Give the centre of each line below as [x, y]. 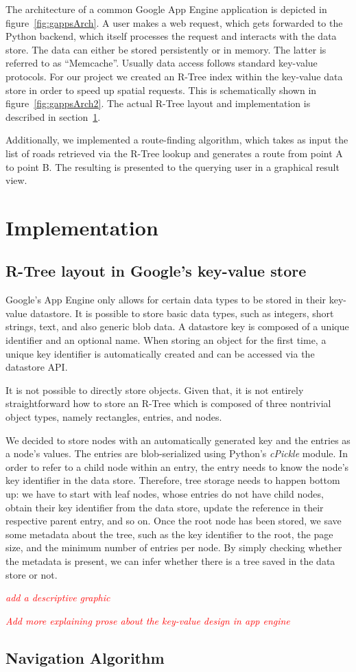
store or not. [32, 574]
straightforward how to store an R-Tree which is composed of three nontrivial [168, 403]
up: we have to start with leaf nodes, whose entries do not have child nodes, [165, 494]
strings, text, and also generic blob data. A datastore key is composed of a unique [177, 326]
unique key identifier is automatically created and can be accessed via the [160, 353]
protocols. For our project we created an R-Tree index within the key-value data [174, 76]
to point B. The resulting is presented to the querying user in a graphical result [173, 166]
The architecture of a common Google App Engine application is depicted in [166, 9]
